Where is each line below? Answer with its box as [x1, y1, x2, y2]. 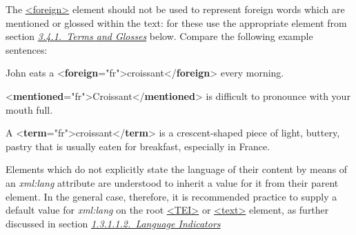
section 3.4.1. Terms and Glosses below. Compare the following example [6, 29, 313, 43]
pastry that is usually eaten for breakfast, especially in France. [6, 139, 270, 153]
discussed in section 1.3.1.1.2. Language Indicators [6, 216, 221, 230]
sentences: [6, 42, 48, 57]
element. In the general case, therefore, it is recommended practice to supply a [6, 189, 337, 203]
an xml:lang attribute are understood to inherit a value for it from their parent [6, 175, 339, 190]
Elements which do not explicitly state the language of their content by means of [6, 162, 348, 176]
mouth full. [6, 102, 53, 116]
